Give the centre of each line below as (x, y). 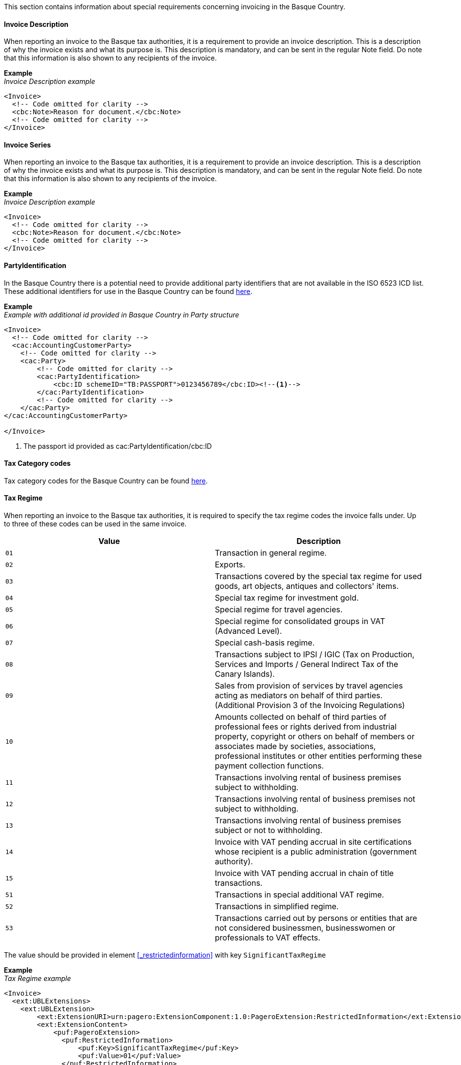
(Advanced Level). (249, 631)
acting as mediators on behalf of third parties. (299, 696)
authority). (234, 862)
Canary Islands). (245, 674)
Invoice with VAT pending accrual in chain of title (304, 873)
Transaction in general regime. (271, 553)
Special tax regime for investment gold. (287, 598)
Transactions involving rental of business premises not (315, 799)
